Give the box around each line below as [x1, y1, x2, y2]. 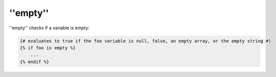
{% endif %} [20, 59, 50, 65]
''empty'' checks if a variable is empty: [9, 25, 90, 31]
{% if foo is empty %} [20, 45, 76, 51]
